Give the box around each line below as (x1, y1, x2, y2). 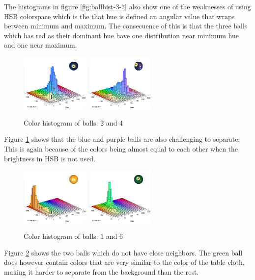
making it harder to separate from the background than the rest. (4, 266, 199, 277)
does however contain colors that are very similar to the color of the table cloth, (4, 257, 245, 267)
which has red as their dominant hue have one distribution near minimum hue (4, 30, 239, 40)
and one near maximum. (4, 40, 77, 50)
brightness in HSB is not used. (4, 153, 96, 163)
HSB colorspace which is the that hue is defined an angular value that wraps (4, 11, 235, 21)
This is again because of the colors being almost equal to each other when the (4, 144, 238, 154)
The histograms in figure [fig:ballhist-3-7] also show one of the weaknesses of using (4, 1, 251, 11)
